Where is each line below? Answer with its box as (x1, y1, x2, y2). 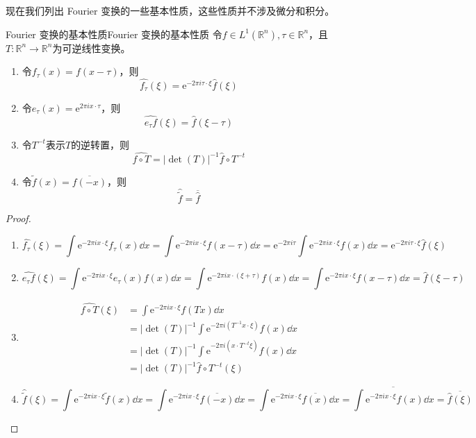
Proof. (6, 210, 31, 225)
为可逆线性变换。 (52, 40, 131, 55)
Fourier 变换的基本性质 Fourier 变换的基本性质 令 (6, 26, 222, 41)
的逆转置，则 (71, 137, 130, 151)
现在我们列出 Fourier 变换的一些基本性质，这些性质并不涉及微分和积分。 (6, 3, 335, 17)
